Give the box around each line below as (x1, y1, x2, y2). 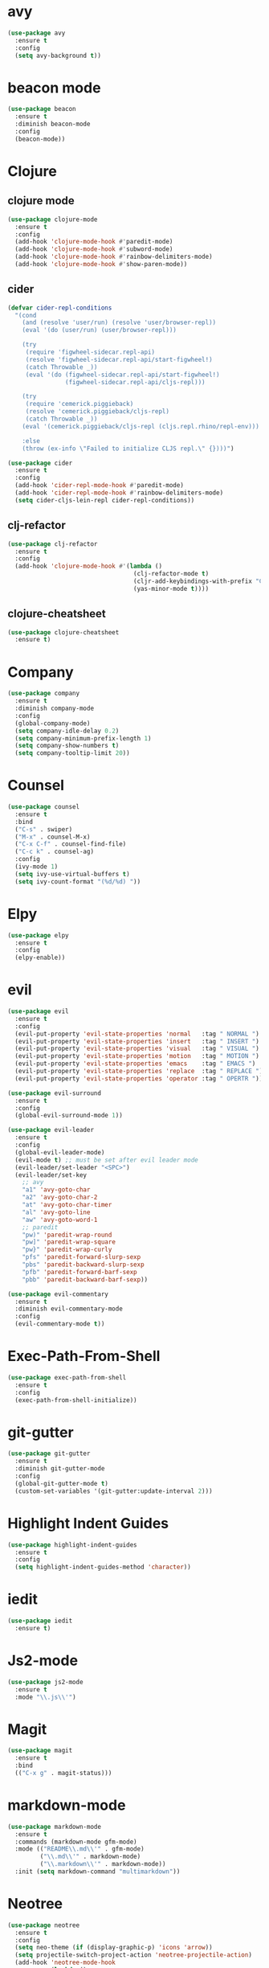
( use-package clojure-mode (7, 215, 98, 223)
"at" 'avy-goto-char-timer (22, 1201, 112, 1209)
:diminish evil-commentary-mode (14, 1305, 124, 1313)
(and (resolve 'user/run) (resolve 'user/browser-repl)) (22, 318, 217, 327)
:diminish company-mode (14, 704, 94, 712)
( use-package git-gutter (7, 1449, 91, 1458)
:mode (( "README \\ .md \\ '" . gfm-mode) (14, 1845, 145, 1853)
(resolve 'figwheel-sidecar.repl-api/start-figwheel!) (25, 355, 214, 363)
